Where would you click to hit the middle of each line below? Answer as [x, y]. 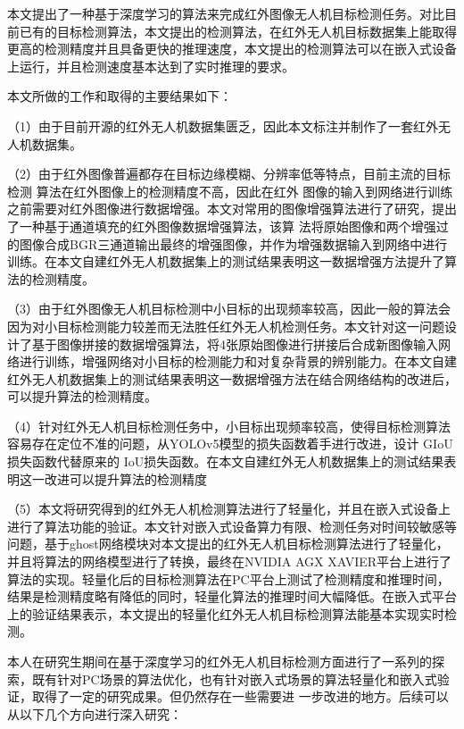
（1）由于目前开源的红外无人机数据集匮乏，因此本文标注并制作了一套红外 [223, 126]
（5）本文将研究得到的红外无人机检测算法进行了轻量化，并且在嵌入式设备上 [229, 509]
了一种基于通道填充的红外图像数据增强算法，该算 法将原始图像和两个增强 [222, 226]
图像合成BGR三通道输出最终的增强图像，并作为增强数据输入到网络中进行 [233, 243]
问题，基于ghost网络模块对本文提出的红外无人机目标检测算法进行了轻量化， [228, 544]
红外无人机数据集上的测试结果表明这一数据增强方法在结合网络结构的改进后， [232, 378]
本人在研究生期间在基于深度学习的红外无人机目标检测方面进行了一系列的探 [226, 661]
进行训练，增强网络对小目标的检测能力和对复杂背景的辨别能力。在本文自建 [238, 361]
